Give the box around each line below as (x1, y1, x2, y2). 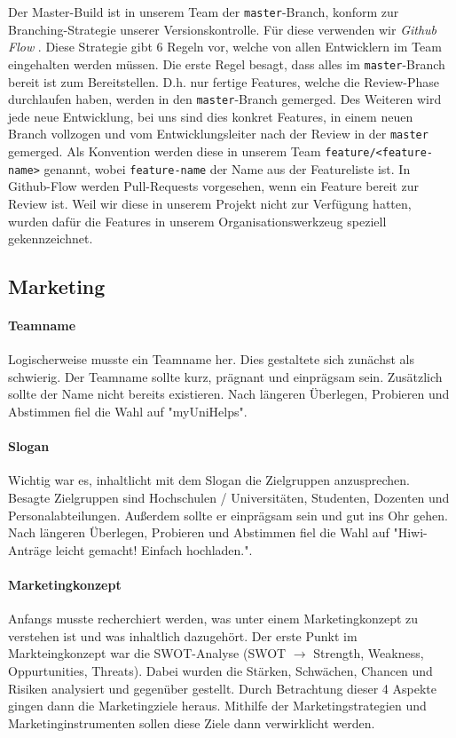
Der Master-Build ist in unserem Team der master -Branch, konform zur (8, 3, 399, 20)
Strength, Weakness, (313, 644, 424, 663)
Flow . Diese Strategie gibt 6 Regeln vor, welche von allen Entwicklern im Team (8, 37, 442, 56)
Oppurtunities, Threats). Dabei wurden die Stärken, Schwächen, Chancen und (8, 661, 433, 679)
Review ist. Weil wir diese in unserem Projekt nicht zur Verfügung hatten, (8, 194, 412, 212)
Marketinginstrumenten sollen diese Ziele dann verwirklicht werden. (8, 713, 375, 732)
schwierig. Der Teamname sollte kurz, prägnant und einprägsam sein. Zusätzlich (8, 367, 443, 385)
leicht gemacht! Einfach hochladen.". (55, 540, 253, 559)
